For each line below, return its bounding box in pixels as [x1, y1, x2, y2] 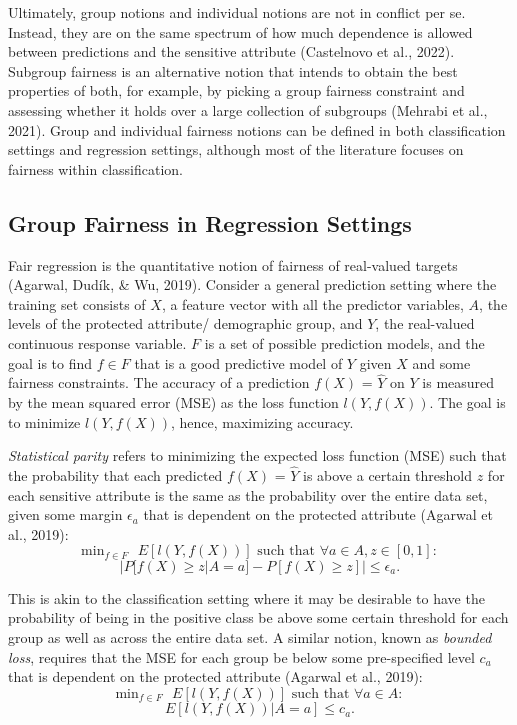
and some [412, 352, 471, 373]
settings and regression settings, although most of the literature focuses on [8, 139, 464, 160]
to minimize [8, 411, 81, 432]
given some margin [8, 504, 123, 525]
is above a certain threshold [303, 464, 473, 485]
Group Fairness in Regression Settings [8, 207, 412, 238]
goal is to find [8, 352, 93, 373]
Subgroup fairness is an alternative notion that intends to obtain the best [8, 60, 458, 81]
